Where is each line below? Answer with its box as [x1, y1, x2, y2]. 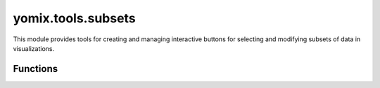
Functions [13, 63, 58, 75]
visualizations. [13, 44, 55, 52]
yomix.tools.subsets [13, 10, 137, 26]
